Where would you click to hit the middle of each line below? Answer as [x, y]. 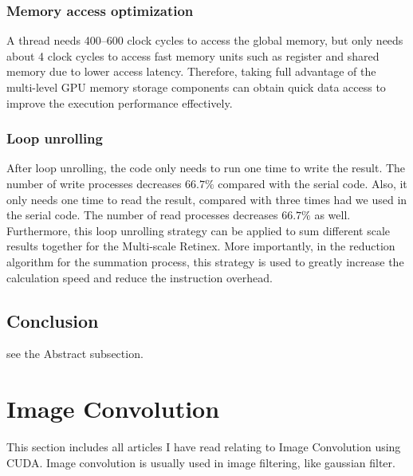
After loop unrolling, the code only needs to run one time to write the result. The [206, 168]
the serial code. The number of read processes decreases [142, 215]
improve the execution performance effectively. [120, 102]
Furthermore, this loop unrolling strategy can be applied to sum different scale [199, 230]
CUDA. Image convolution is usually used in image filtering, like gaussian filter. [201, 462]
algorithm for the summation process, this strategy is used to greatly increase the [205, 261]
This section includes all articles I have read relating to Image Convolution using [204, 447]
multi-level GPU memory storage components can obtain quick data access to [196, 87]
